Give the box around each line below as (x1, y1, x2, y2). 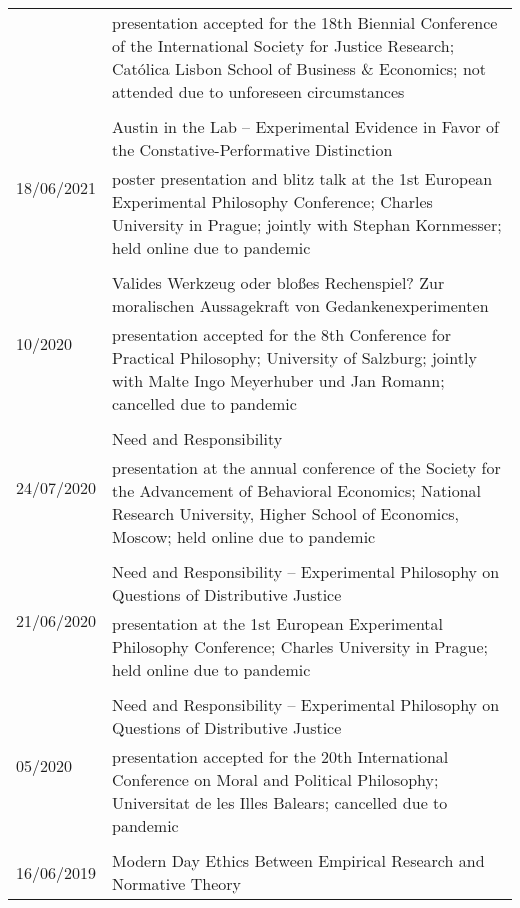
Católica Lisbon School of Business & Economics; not (112, 57, 487, 80)
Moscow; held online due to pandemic (112, 525, 376, 548)
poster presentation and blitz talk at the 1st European (112, 167, 493, 190)
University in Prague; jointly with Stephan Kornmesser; (112, 213, 502, 236)
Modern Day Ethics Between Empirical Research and (112, 849, 485, 872)
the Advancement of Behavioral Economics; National (112, 479, 482, 502)
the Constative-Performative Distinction (112, 138, 393, 161)
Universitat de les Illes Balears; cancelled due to (112, 791, 448, 814)
